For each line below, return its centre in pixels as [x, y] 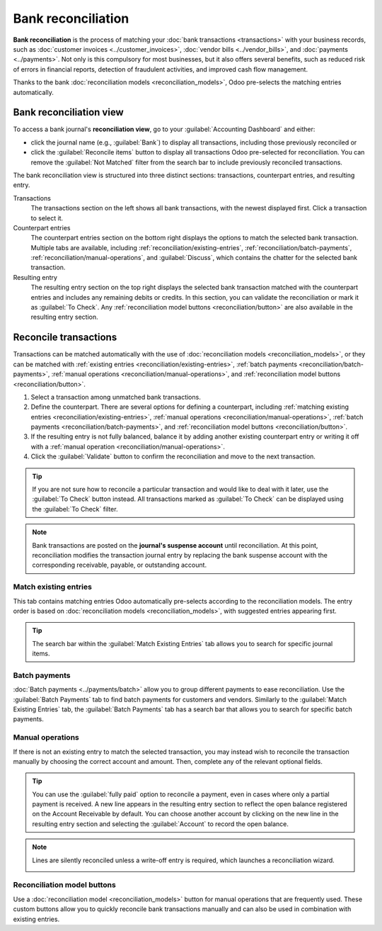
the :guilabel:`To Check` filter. [75, 509]
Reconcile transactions [65, 338]
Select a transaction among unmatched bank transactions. [116, 397]
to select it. [47, 218]
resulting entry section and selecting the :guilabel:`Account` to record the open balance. [161, 824]
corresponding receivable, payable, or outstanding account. [120, 565]
